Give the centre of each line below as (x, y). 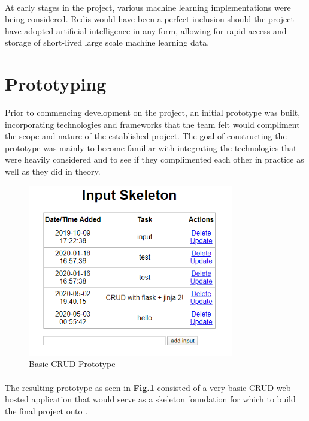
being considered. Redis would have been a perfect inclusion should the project (149, 19)
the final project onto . (46, 411)
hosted (17, 399)
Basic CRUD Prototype (72, 364)
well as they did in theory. (53, 171)
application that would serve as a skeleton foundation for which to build (163, 399)
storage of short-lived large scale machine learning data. (107, 42)
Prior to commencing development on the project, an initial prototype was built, (153, 112)
